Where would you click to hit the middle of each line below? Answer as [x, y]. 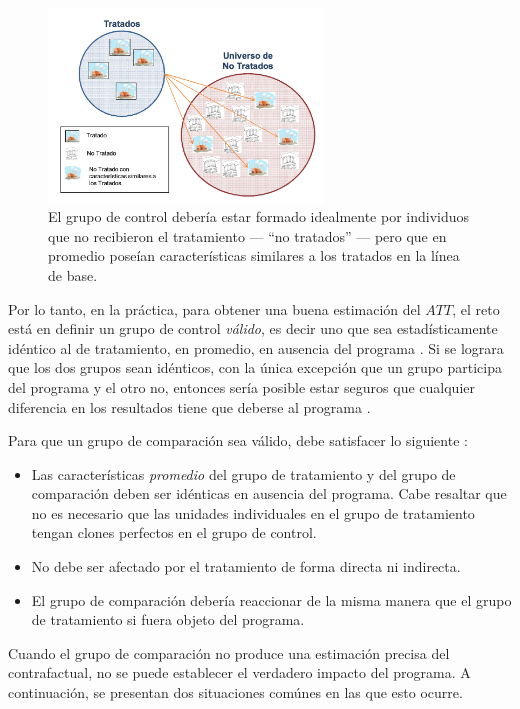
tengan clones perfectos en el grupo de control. [174, 532]
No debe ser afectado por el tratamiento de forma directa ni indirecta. [246, 566]
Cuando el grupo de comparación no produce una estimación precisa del [229, 652]
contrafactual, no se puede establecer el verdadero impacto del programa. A [239, 672]
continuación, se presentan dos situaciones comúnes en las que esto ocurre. [235, 692]
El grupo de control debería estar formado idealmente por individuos [259, 216]
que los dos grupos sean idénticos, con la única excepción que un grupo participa [255, 367]
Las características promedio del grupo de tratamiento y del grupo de [243, 473]
